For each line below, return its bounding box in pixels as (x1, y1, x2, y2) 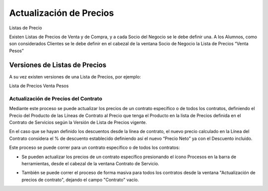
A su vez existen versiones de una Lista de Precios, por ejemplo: (9, 73, 141, 79)
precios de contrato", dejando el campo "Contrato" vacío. (21, 177, 139, 183)
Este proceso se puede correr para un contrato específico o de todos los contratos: (9, 144, 180, 151)
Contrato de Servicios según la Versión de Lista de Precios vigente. (9, 119, 147, 125)
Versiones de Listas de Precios (9, 61, 107, 69)
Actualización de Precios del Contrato (9, 95, 103, 102)
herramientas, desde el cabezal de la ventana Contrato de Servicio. (21, 160, 159, 166)
